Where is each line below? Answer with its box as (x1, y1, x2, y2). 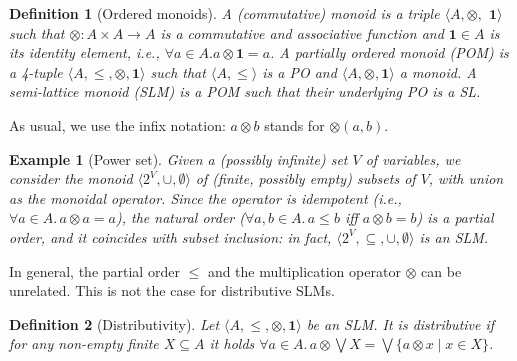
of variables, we (365, 148, 461, 169)
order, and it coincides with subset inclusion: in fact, (9, 226, 332, 247)
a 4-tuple (9, 61, 63, 82)
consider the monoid (9, 168, 133, 189)
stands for (264, 114, 325, 135)
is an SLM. (419, 226, 489, 247)
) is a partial (416, 207, 494, 228)
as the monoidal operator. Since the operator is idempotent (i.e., (9, 187, 402, 208)
